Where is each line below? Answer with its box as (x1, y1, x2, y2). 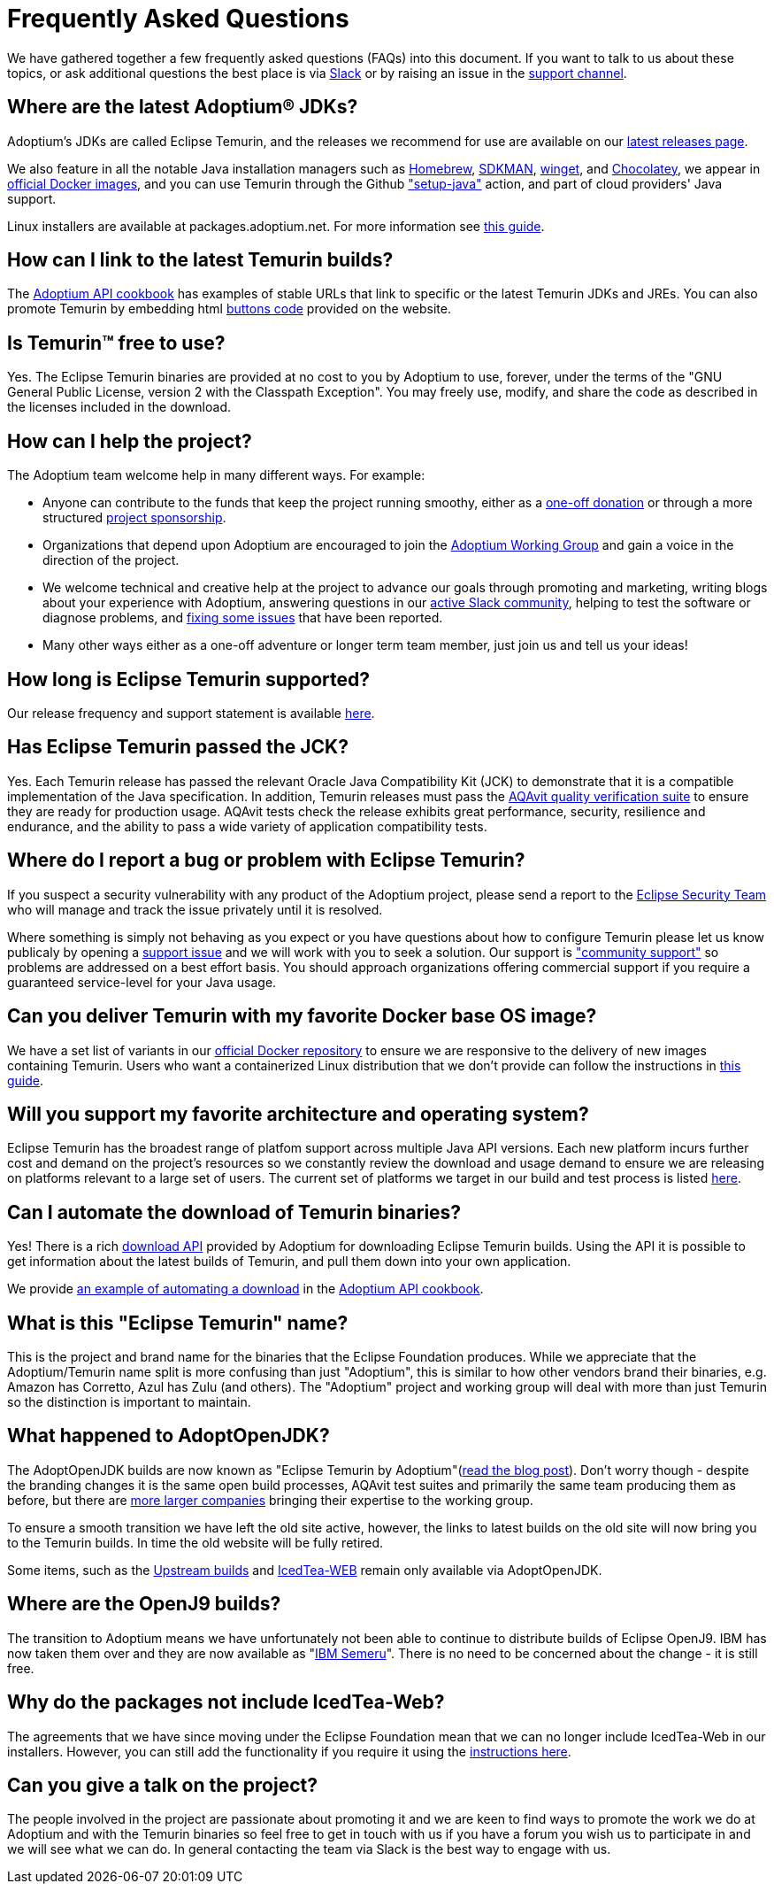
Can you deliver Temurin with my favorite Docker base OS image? (7, 1005, 597, 1028)
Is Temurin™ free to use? (7, 331, 226, 354)
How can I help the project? (7, 429, 252, 452)
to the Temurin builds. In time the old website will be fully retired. (7, 1534, 384, 1550)
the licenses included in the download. (7, 399, 232, 415)
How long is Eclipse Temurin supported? (7, 668, 371, 691)
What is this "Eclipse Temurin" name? (7, 1311, 349, 1334)
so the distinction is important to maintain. (7, 1394, 251, 1410)
